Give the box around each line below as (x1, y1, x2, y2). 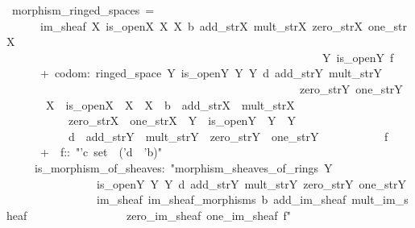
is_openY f (336, 48, 394, 65)
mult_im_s (351, 191, 409, 208)
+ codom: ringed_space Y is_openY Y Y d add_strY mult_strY (39, 64, 382, 81)
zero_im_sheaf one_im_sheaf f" (126, 206, 292, 223)
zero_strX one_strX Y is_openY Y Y (68, 112, 296, 129)
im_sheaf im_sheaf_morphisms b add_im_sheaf (96, 191, 347, 208)
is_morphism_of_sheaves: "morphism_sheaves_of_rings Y (34, 159, 333, 176)
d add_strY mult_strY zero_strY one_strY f (68, 127, 388, 144)
